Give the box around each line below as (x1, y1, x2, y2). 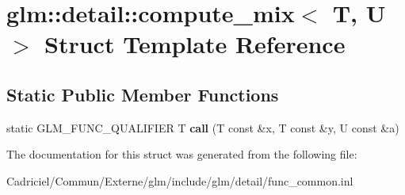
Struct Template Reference (44, 28, 346, 60)
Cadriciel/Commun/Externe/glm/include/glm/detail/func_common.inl (6, 172, 353, 189)
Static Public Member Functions (6, 82, 279, 106)
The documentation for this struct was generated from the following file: (6, 146, 357, 162)
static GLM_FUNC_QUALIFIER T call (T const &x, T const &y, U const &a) (6, 119, 399, 136)
